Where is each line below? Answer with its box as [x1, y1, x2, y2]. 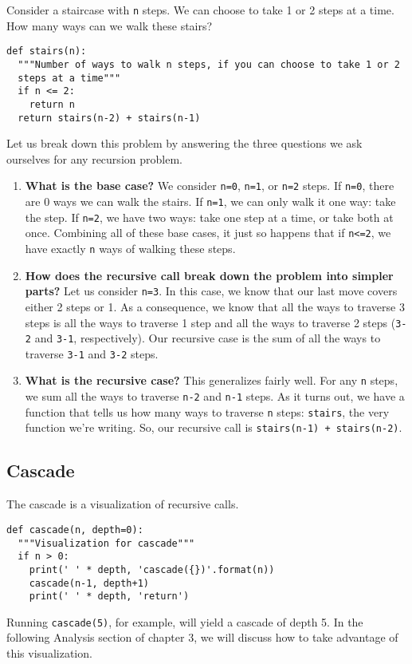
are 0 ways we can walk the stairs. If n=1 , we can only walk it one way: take [25, 193, 396, 210]
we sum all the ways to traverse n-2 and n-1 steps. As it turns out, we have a [25, 388, 405, 405]
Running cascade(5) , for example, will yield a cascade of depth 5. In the [6, 613, 363, 630]
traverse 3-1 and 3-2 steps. [25, 345, 159, 362]
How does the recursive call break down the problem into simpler [25, 267, 394, 283]
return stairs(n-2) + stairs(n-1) [18, 112, 201, 124]
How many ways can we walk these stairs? [6, 17, 213, 34]
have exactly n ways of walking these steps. [25, 240, 236, 256]
